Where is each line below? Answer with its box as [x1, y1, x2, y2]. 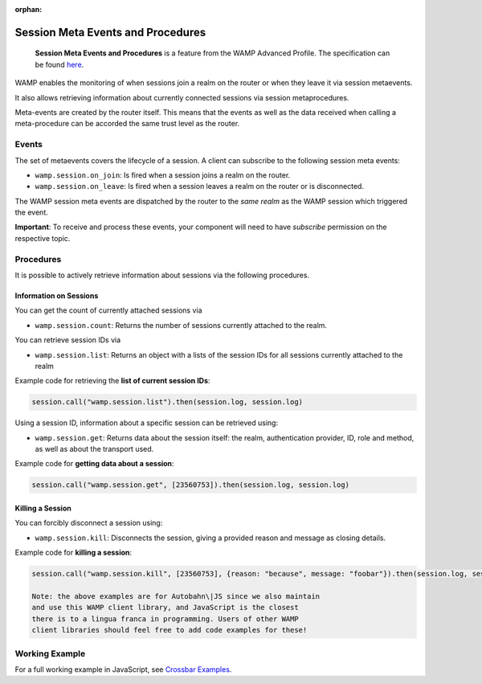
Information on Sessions [14, 290, 99, 301]
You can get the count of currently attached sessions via [14, 305, 202, 315]
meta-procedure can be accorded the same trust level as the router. [14, 119, 240, 129]
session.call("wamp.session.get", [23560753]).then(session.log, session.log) [31, 481, 349, 489]
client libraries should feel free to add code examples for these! [31, 625, 308, 635]
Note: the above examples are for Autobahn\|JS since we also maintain [31, 592, 321, 600]
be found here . [35, 59, 84, 69]
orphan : [14, 5, 43, 14]
